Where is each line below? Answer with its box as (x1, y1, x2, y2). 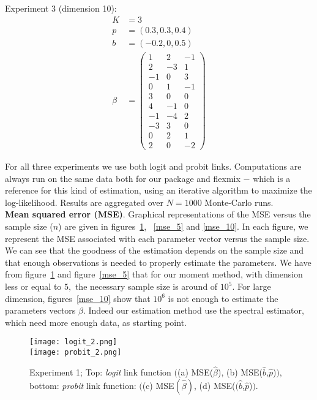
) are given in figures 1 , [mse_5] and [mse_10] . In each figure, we (58, 220, 308, 233)
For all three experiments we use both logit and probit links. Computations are (5, 160, 302, 173)
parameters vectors (5, 304, 76, 317)
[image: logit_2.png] (29, 338, 117, 347)
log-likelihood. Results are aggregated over (5, 195, 164, 208)
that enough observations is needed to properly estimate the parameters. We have (5, 255, 311, 268)
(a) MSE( (177, 365, 214, 378)
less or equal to (5, 280, 62, 293)
